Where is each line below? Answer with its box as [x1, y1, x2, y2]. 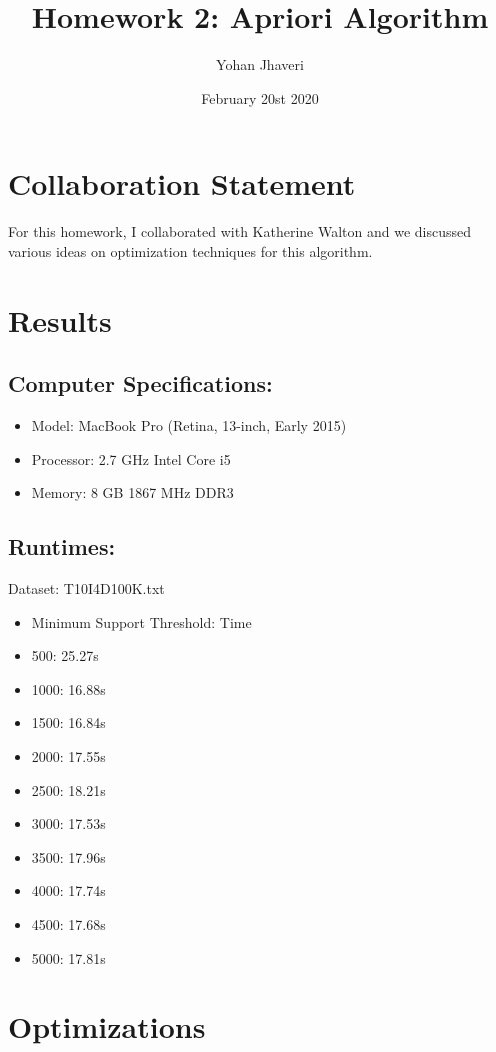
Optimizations [8, 1006, 206, 1047]
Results [8, 299, 112, 340]
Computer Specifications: [8, 368, 273, 399]
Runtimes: [8, 531, 116, 562]
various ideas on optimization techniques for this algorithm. [8, 240, 373, 261]
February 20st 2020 [201, 87, 319, 108]
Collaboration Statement [8, 163, 356, 204]
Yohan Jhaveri [216, 54, 304, 75]
